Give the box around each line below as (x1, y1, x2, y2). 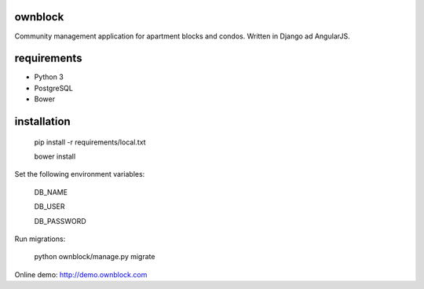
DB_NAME (34, 187, 68, 196)
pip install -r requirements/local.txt (34, 137, 146, 147)
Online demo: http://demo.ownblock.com (14, 269, 148, 279)
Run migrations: (14, 234, 66, 243)
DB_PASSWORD (34, 216, 86, 225)
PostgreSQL (34, 83, 74, 93)
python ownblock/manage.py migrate (34, 252, 155, 262)
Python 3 (34, 72, 64, 82)
